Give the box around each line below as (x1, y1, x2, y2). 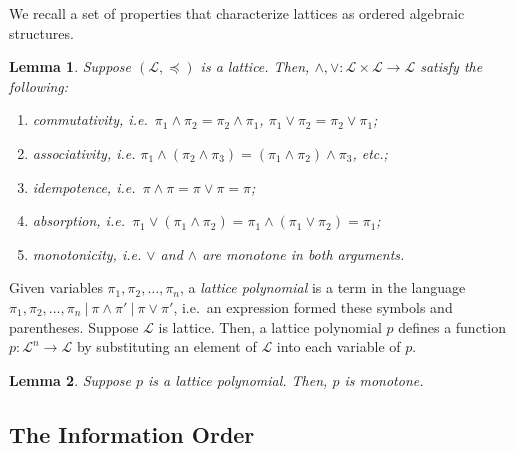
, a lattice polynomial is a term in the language (180, 277, 466, 298)
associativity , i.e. (32, 142, 136, 163)
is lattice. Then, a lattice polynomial (158, 316, 382, 337)
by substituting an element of (76, 336, 257, 357)
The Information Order (9, 418, 255, 449)
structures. (9, 22, 74, 43)
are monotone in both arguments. (202, 243, 405, 264)
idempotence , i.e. (32, 176, 136, 197)
